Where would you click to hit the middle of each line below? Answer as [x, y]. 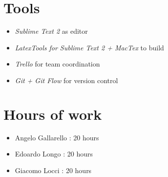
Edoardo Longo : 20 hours [54, 154]
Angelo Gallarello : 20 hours [57, 137]
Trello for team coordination [57, 64]
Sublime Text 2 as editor [51, 31]
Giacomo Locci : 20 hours [53, 170]
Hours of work [53, 114]
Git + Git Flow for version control [66, 80]
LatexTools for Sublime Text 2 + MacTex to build [89, 47]
